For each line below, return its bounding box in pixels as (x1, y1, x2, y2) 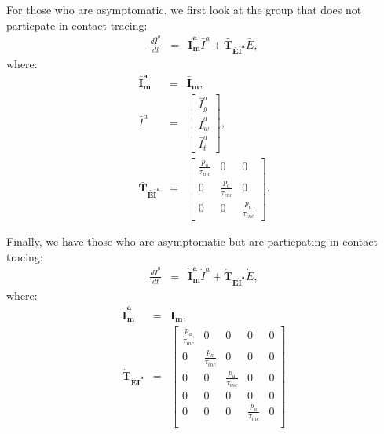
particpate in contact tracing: (6, 16, 148, 33)
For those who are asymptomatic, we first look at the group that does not (6, 2, 362, 17)
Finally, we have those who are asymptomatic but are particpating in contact (6, 232, 378, 249)
